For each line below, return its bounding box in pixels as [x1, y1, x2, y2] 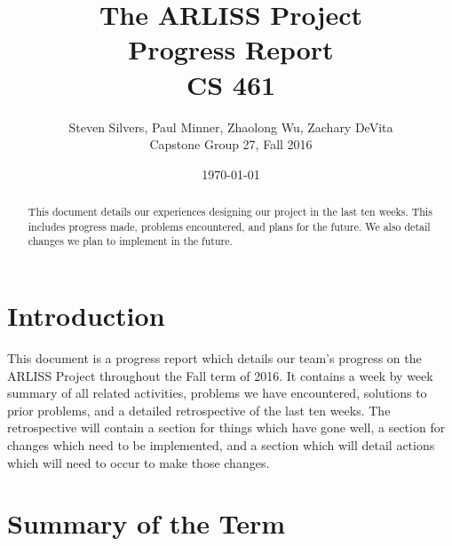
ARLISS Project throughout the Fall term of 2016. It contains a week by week [7, 366, 433, 384]
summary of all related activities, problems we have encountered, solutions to [7, 384, 427, 402]
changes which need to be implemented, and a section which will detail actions [7, 435, 435, 454]
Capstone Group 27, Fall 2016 [149, 135, 313, 154]
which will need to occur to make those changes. [7, 453, 270, 471]
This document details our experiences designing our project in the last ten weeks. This [28, 204, 432, 219]
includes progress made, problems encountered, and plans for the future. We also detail [28, 218, 431, 233]
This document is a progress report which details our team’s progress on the [7, 348, 422, 367]
